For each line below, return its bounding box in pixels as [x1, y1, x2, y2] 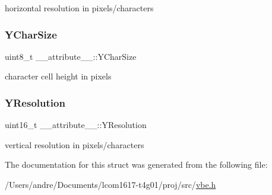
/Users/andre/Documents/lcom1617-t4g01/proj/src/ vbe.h [5, 178, 216, 190]
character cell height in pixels [5, 70, 112, 82]
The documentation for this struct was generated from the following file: [5, 158, 268, 171]
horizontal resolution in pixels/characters [5, 2, 154, 14]
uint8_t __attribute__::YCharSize [5, 50, 137, 62]
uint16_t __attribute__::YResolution [5, 119, 147, 131]
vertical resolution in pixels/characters [5, 138, 144, 151]
